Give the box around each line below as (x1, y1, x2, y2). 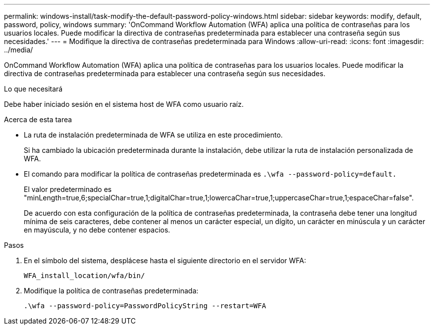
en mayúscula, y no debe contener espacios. (24, 226, 170, 234)
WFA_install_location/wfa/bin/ (24, 272, 145, 280)
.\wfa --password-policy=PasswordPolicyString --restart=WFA (24, 302, 266, 310)
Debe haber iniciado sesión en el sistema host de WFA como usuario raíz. (4, 100, 244, 108)
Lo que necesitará (4, 85, 63, 93)
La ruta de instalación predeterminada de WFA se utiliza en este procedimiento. (24, 131, 283, 139)
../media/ (4, 46, 33, 54)
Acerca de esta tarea (4, 115, 72, 124)
